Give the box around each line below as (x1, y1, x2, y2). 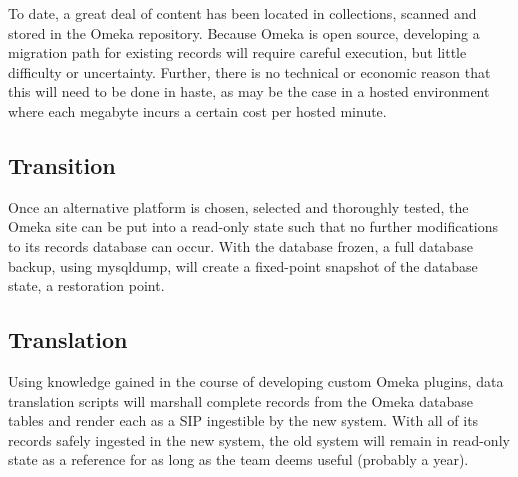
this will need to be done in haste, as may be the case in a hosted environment (8, 81, 490, 102)
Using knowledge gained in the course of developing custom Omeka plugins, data (8, 370, 504, 391)
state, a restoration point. (8, 275, 165, 296)
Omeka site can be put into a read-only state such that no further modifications (8, 216, 499, 237)
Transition (8, 149, 116, 180)
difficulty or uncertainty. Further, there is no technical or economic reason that (8, 61, 491, 82)
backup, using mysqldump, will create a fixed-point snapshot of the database (8, 255, 478, 276)
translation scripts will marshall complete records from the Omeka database (8, 390, 474, 411)
